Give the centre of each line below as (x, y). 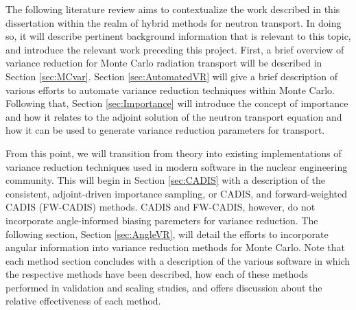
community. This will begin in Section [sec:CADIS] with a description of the (165, 180)
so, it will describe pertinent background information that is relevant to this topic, (178, 36)
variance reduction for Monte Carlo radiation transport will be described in (164, 63)
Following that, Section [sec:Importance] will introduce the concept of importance (177, 103)
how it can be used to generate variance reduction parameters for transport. (165, 130)
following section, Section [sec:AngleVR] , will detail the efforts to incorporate (167, 234)
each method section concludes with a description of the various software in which (178, 260)
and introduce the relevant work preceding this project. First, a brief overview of (175, 49)
